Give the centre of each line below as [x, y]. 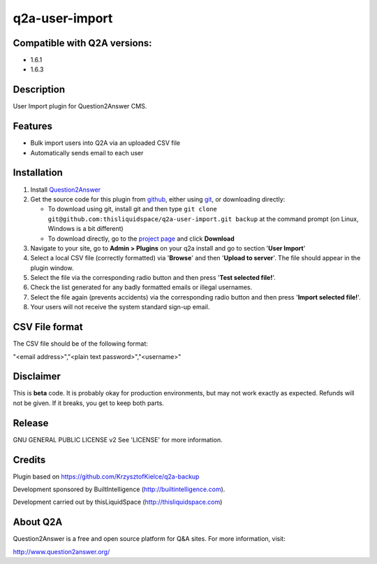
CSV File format [48, 327]
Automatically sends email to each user [87, 153]
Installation [38, 172]
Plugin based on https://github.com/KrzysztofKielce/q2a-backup [106, 477]
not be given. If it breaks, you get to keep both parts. [88, 403]
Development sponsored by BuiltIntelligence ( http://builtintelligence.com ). [119, 489]
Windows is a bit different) [86, 229]
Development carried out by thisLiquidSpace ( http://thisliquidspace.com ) [118, 502]
